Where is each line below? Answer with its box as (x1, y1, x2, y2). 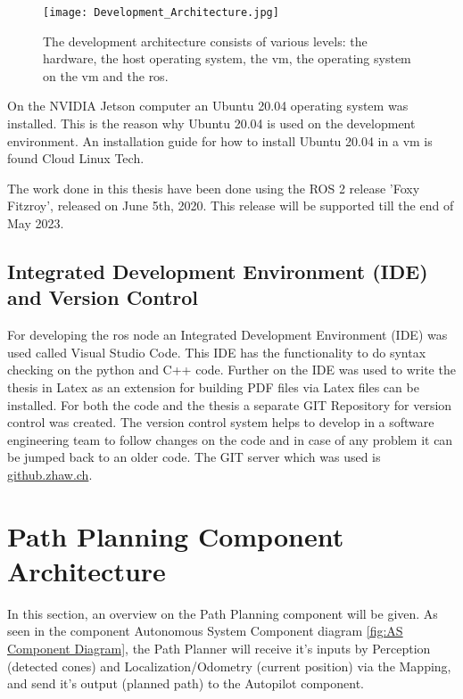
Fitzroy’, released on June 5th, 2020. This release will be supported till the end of (7, 196, 454, 215)
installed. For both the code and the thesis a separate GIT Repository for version (7, 395, 452, 414)
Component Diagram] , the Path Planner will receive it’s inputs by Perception (7, 639, 431, 658)
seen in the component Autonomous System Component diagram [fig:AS (7, 621, 403, 640)
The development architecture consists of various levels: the (43, 31, 368, 50)
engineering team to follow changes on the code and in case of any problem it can (7, 430, 453, 448)
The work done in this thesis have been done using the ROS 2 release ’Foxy (7, 178, 420, 197)
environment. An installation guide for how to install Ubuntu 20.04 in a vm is (7, 131, 433, 150)
